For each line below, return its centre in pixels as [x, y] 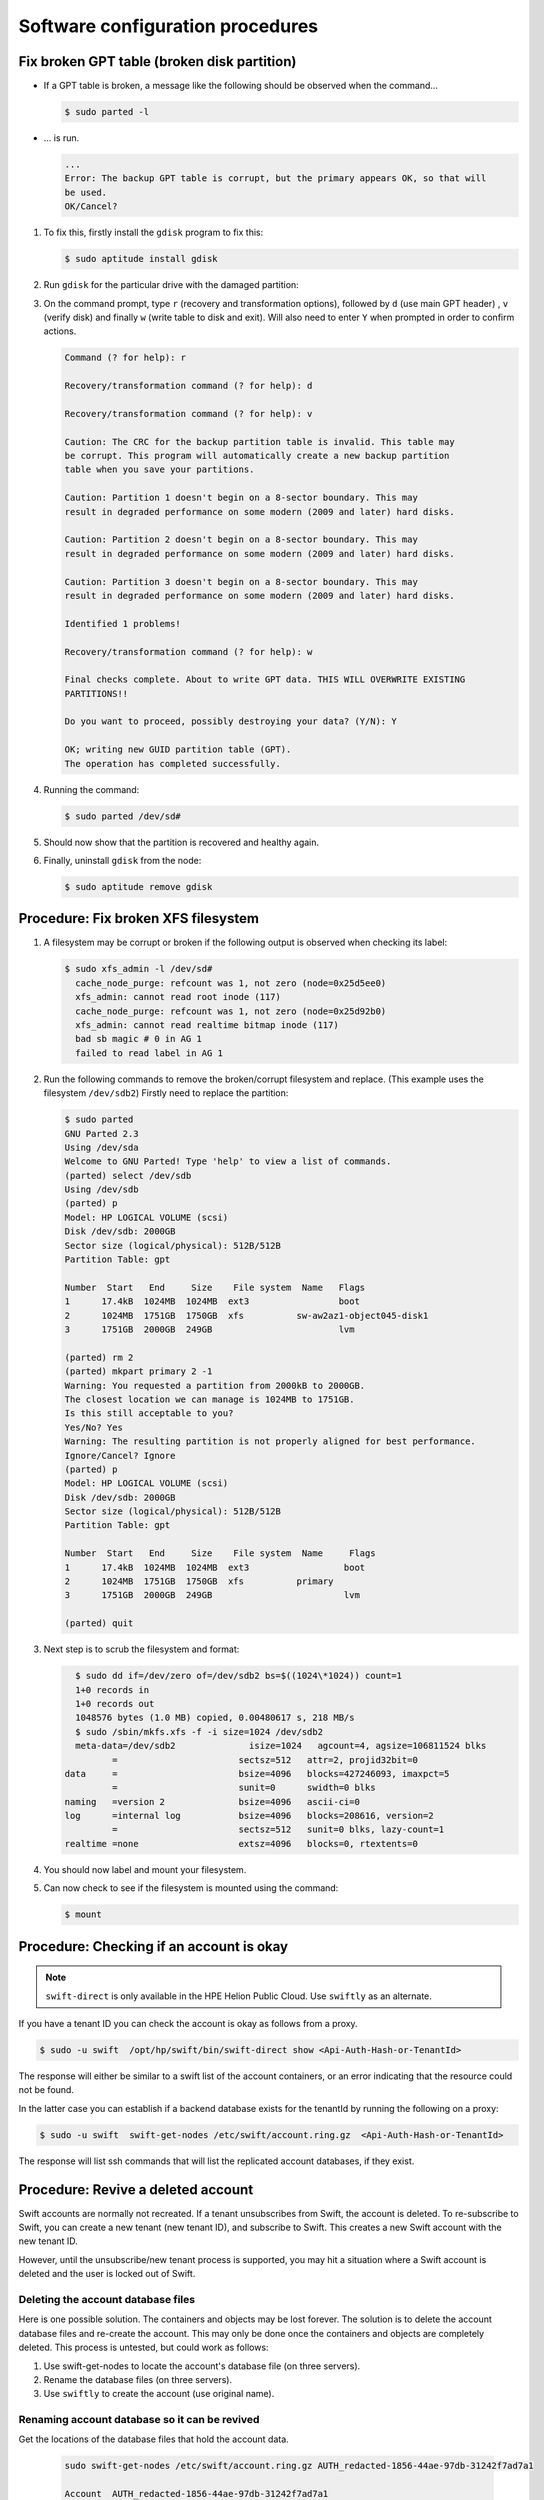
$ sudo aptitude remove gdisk [138, 886]
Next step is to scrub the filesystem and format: [141, 1649]
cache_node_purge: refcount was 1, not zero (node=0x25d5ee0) [231, 983]
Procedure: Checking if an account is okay [153, 1946]
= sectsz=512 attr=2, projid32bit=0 [265, 1759]
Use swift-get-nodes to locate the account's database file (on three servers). [202, 2366]
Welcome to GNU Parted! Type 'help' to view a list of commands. [228, 1161]
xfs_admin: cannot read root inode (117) [178, 997]
